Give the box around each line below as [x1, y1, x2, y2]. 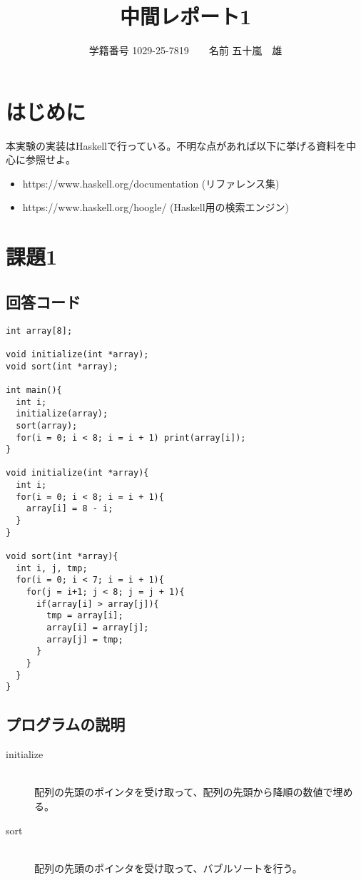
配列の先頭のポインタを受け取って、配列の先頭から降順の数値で [34, 784, 333, 799]
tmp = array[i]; [46, 610, 123, 621]
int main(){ [6, 384, 62, 395]
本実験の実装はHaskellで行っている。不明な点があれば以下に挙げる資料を [6, 138, 347, 153]
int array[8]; [6, 325, 73, 336]
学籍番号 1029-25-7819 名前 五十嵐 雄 [88, 43, 283, 58]
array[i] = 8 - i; [26, 503, 113, 514]
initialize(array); [16, 409, 108, 419]
